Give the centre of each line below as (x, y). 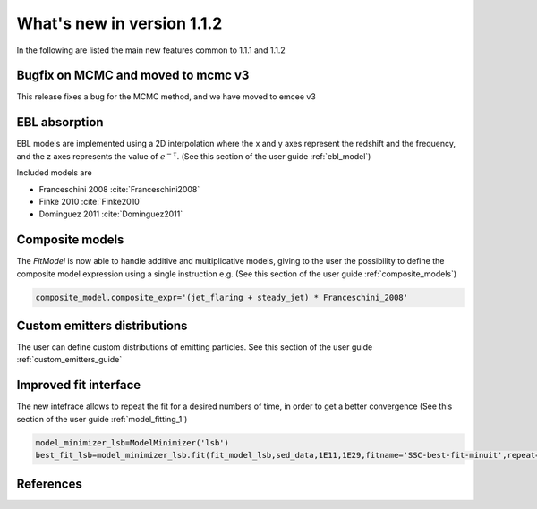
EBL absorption (60, 122)
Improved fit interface (79, 385)
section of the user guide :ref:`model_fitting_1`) (102, 419)
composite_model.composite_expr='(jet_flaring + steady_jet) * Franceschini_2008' (222, 297)
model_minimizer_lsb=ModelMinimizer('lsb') (132, 442)
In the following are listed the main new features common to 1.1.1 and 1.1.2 (151, 50)
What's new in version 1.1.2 (119, 23)
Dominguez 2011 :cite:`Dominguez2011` (111, 214)
